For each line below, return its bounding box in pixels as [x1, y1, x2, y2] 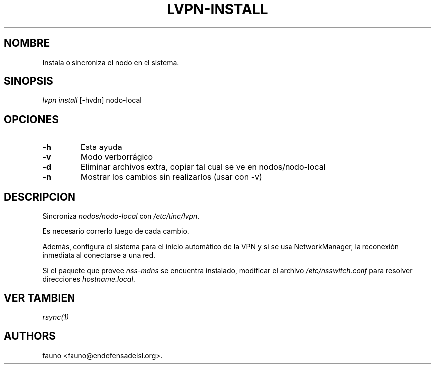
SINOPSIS [4, 75, 53, 88]
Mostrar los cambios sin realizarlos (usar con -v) [80, 172, 262, 182]
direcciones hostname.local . [42, 275, 135, 284]
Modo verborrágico [80, 152, 153, 162]
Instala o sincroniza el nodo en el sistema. [42, 58, 179, 67]
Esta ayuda [80, 142, 122, 152]
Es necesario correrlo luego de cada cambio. [42, 227, 189, 236]
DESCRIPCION [4, 190, 76, 203]
